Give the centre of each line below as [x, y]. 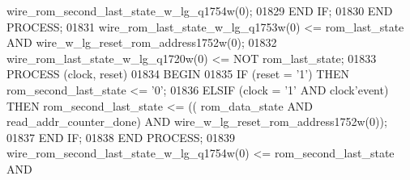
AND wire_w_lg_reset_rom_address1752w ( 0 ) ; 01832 [142, 42]
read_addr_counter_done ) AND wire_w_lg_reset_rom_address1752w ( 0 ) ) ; [197, 121]
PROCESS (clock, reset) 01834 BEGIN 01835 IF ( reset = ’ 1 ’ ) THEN [178, 74]
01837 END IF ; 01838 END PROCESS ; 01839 [121, 137]
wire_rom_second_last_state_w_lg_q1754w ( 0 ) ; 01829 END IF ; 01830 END [200, 10]
